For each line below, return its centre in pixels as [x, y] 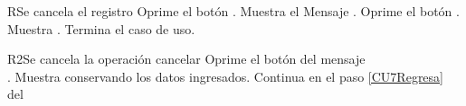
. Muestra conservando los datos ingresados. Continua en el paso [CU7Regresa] [225, 76]
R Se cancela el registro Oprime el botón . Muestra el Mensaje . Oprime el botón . [233, 11]
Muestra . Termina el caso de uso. [101, 28]
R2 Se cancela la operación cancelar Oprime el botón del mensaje [186, 59]
